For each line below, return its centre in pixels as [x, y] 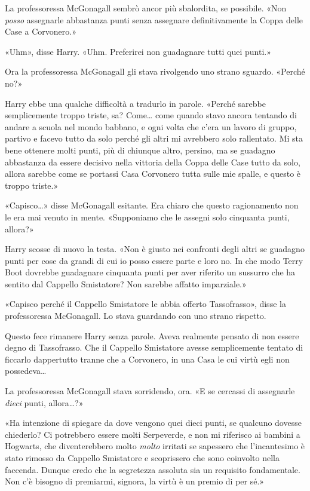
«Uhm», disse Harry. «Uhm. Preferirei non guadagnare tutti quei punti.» [138, 51]
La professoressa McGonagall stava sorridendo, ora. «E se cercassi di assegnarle [150, 391]
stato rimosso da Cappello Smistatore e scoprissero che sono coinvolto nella [142, 458]
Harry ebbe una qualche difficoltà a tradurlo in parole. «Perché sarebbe [135, 103]
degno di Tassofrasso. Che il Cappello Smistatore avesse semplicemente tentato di [154, 347]
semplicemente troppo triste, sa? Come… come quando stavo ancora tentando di [151, 115]
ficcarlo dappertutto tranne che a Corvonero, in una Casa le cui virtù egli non [147, 359]
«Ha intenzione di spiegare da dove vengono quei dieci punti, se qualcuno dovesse [153, 423]
